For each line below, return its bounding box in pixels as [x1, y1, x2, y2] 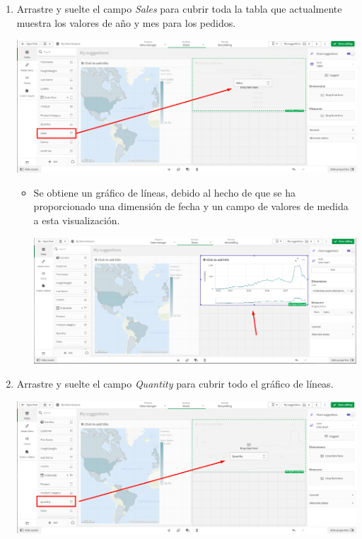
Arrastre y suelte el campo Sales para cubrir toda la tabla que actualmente [16, 1, 342, 16]
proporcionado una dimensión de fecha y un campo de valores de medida [33, 199, 349, 214]
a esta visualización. [33, 213, 120, 228]
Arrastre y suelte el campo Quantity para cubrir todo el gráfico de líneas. [16, 376, 334, 390]
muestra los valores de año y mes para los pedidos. [16, 15, 236, 30]
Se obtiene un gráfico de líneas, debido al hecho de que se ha [33, 185, 296, 199]
